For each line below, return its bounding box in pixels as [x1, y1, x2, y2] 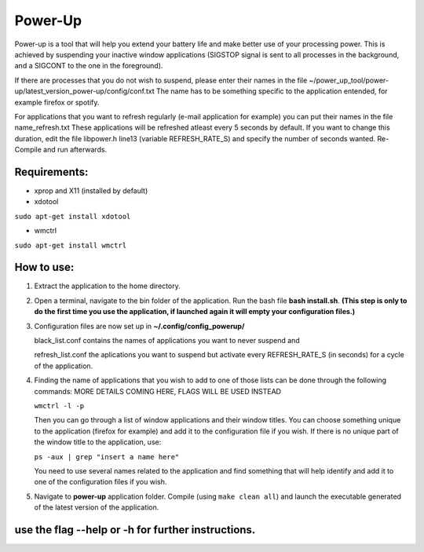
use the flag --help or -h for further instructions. [14, 523, 256, 536]
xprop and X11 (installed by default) [34, 185, 148, 196]
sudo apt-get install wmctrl [14, 240, 127, 250]
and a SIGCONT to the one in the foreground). [14, 61, 163, 71]
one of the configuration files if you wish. [34, 477, 167, 487]
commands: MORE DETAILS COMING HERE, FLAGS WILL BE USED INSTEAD [34, 386, 282, 396]
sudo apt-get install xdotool [14, 212, 131, 221]
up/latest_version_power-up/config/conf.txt [14, 86, 155, 96]
